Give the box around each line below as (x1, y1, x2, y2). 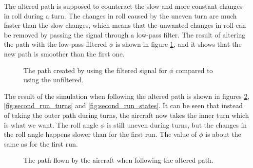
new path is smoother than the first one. (4, 48, 125, 58)
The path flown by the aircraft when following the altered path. (23, 155, 214, 165)
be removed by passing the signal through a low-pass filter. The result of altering (4, 29, 246, 39)
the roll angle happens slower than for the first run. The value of (4, 129, 197, 139)
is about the (205, 129, 241, 139)
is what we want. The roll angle (4, 119, 98, 130)
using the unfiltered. (23, 75, 84, 85)
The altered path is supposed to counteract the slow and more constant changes (4, 1, 243, 11)
